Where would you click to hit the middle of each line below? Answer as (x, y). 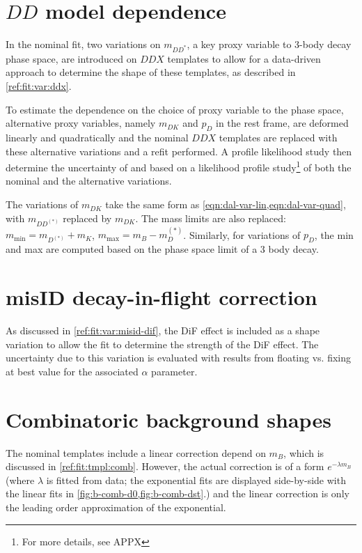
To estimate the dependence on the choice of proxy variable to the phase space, (175, 109)
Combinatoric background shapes (168, 419)
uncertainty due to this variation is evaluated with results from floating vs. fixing (179, 358)
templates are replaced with (278, 138)
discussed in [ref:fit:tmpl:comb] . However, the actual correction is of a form (165, 466)
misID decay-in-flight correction (162, 297)
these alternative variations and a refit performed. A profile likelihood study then (179, 151)
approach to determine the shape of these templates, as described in (151, 72)
